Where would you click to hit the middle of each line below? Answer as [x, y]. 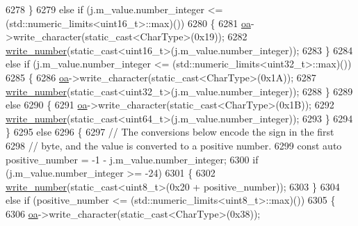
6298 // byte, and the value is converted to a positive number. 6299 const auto [174, 145]
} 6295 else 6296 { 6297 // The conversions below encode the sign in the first [170, 132]
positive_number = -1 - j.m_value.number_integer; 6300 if [132, 159]
